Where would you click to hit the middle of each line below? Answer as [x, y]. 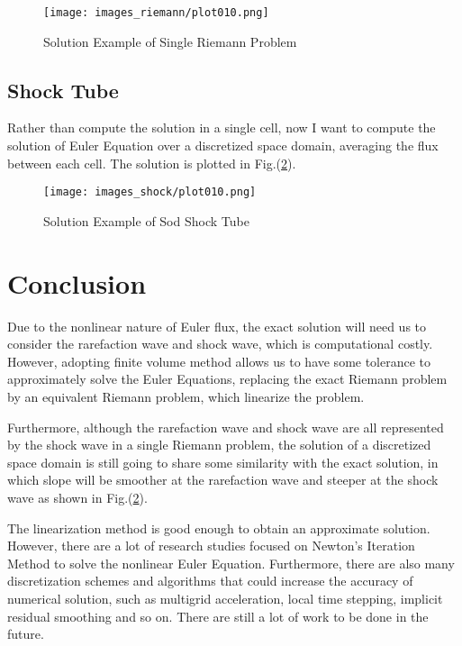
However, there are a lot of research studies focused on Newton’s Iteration [211, 546]
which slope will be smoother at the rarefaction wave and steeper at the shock [223, 480]
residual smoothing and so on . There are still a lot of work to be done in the [218, 616]
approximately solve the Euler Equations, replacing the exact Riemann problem [227, 379]
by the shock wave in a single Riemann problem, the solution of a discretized [219, 445]
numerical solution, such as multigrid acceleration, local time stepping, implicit [225, 598]
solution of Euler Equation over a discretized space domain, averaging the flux [223, 146]
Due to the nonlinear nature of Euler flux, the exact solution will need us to [217, 326]
